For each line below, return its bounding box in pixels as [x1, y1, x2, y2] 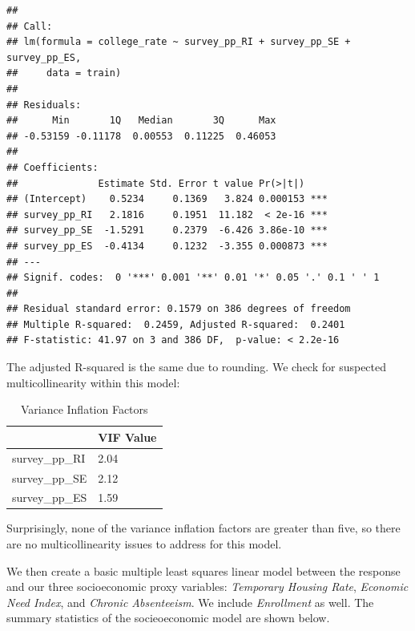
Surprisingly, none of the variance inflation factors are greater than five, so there [6, 520, 401, 536]
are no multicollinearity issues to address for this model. [6, 536, 282, 552]
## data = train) [6, 67, 122, 79]
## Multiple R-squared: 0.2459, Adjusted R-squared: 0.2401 [6, 318, 345, 330]
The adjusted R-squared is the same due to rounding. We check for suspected [6, 358, 387, 375]
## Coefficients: [6, 161, 99, 173]
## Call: [6, 20, 53, 32]
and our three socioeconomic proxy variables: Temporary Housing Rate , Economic [6, 578, 409, 595]
